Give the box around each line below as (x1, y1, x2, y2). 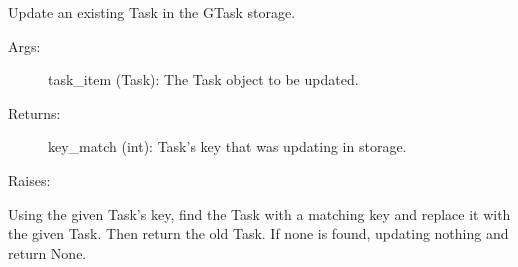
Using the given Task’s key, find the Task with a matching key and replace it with (8, 203, 511, 224)
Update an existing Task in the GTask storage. (8, 2, 296, 22)
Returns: (8, 102, 61, 123)
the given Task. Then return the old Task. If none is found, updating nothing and (8, 223, 509, 244)
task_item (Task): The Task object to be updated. (48, 69, 359, 90)
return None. (8, 242, 87, 263)
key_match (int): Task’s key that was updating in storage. (48, 136, 407, 157)
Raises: (8, 169, 51, 190)
